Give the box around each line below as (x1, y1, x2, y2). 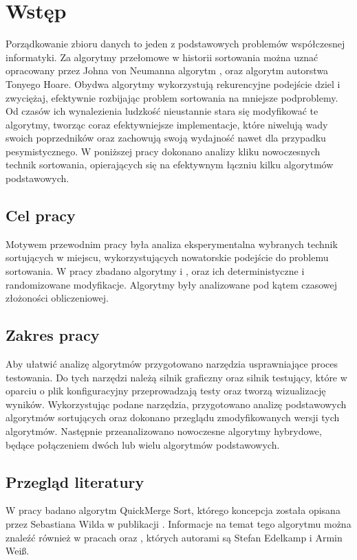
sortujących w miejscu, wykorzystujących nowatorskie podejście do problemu (6, 250, 329, 265)
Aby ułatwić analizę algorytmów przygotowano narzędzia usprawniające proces (6, 357, 338, 371)
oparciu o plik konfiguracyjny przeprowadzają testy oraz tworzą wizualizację (6, 383, 326, 398)
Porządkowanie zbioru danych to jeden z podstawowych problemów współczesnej (6, 36, 345, 51)
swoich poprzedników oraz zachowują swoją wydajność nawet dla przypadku (6, 131, 326, 145)
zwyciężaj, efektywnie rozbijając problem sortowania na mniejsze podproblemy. (6, 90, 338, 104)
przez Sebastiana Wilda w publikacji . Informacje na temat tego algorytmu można (6, 516, 351, 530)
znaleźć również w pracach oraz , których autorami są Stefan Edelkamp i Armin (6, 530, 343, 544)
